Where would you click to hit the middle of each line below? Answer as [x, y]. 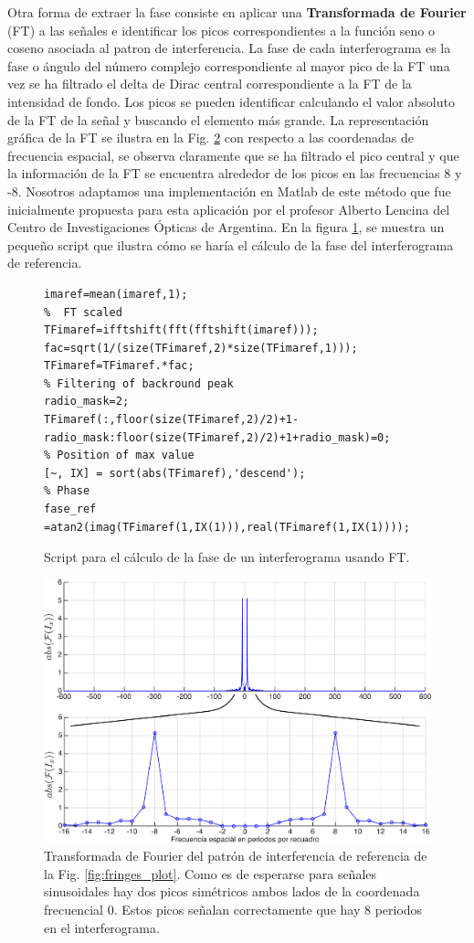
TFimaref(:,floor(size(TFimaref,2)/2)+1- [172, 420]
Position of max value [126, 456]
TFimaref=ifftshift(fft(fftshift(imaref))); [181, 330]
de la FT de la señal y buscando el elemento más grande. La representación [218, 119]
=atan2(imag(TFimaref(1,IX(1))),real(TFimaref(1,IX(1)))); [227, 527]
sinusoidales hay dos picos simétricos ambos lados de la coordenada [232, 891]
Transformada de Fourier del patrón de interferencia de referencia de [236, 856]
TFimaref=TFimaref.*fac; [119, 366]
